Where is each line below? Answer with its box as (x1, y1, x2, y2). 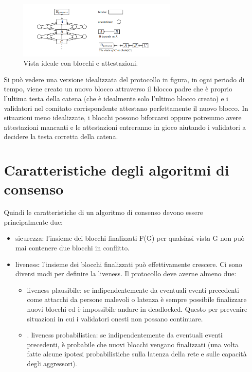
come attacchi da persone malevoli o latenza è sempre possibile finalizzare (27, 294, 247, 304)
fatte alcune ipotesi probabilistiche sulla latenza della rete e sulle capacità (27, 349, 247, 359)
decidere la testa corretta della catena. (4, 131, 118, 142)
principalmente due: (4, 216, 63, 227)
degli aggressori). (27, 358, 77, 368)
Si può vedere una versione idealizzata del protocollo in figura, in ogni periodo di (4, 74, 245, 84)
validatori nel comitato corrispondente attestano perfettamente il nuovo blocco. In (4, 103, 248, 113)
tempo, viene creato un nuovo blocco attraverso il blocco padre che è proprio (4, 84, 233, 94)
